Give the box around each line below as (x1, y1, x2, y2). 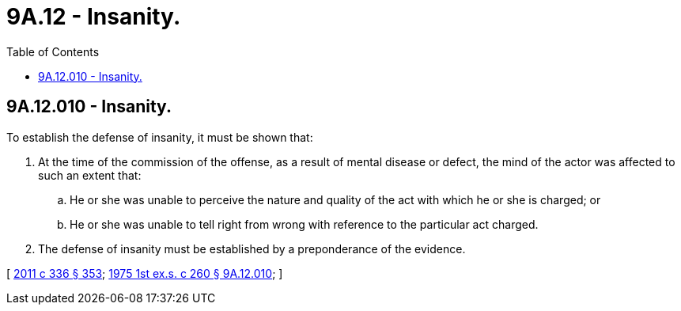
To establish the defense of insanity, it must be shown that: (6, 130, 313, 144)
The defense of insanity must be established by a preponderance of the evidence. (38, 241, 466, 256)
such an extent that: (38, 168, 142, 182)
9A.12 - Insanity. (6, 3, 181, 30)
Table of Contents (6, 44, 100, 59)
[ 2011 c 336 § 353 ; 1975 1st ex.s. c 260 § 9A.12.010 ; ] (6, 266, 283, 280)
